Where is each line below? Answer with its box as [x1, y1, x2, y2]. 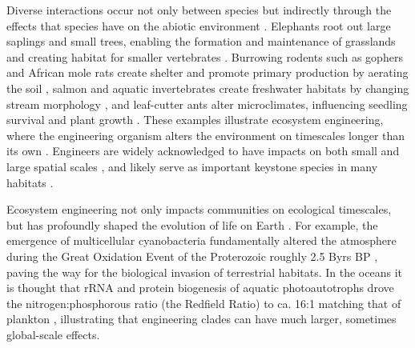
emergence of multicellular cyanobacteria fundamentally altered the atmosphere [6, 232, 397, 249]
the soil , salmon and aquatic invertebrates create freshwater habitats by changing [6, 79, 409, 96]
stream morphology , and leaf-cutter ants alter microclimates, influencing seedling [6, 95, 408, 112]
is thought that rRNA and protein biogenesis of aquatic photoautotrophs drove [6, 279, 394, 296]
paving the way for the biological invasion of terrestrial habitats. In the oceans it [6, 263, 402, 280]
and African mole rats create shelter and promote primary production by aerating [6, 64, 409, 81]
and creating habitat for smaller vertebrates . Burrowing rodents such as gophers [6, 48, 403, 65]
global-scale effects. [6, 326, 100, 342]
